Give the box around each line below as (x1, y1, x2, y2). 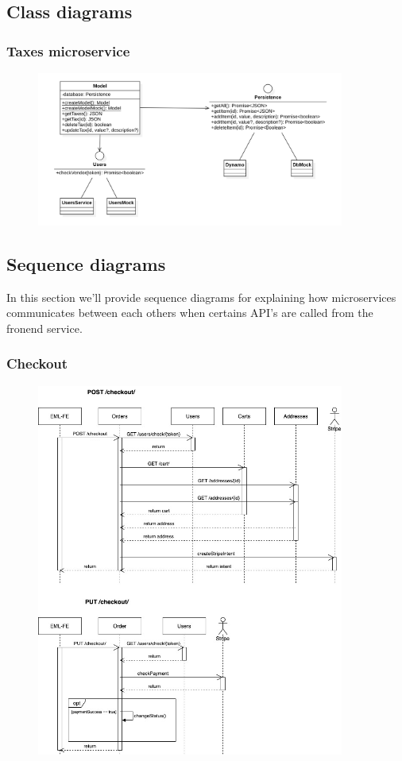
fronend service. (6, 319, 83, 336)
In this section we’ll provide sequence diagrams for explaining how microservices (6, 288, 396, 305)
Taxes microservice (6, 41, 130, 60)
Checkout (6, 353, 68, 373)
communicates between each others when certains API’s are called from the (6, 304, 373, 321)
